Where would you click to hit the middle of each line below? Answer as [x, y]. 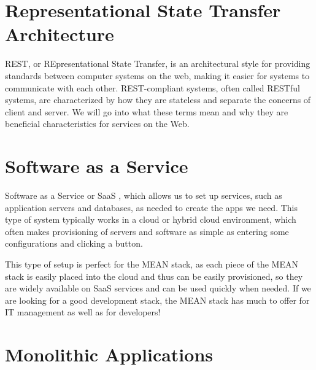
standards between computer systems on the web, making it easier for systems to [157, 75]
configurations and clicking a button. [74, 243]
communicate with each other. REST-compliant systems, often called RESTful [152, 87]
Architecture [60, 34]
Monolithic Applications [109, 354]
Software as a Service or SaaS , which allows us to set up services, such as [144, 195]
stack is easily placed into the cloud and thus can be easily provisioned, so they [154, 276]
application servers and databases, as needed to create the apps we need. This [151, 207]
